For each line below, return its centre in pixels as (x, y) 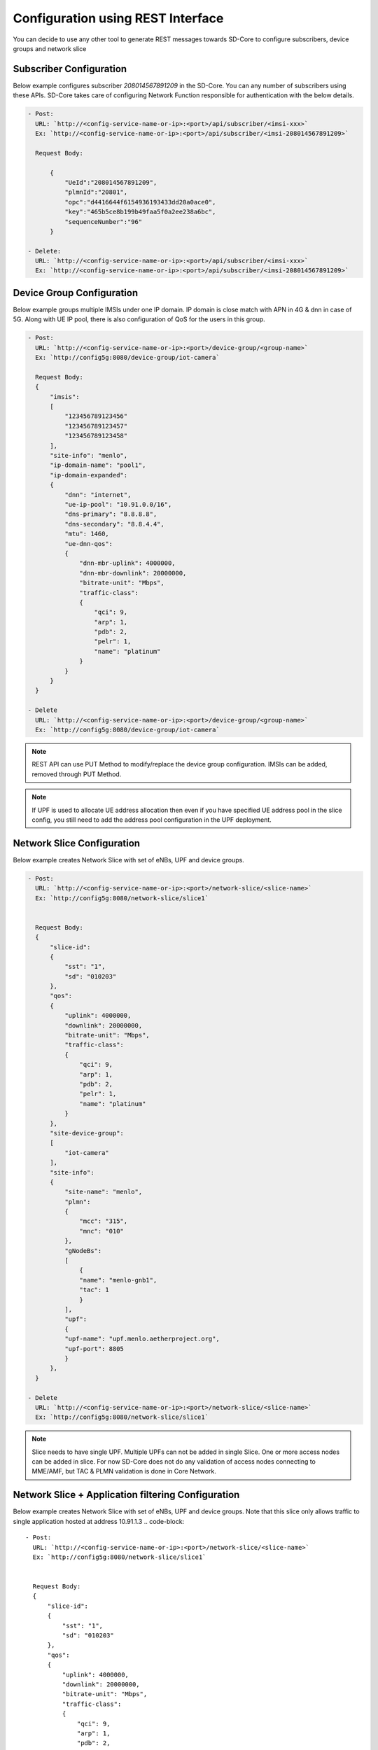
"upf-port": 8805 (94, 1349)
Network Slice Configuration (76, 843)
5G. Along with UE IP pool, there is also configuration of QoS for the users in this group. (139, 319)
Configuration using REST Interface (118, 18)
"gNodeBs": (83, 1251)
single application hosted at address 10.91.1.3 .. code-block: (99, 1521)
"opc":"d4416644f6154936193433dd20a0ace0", (140, 202)
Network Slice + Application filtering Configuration (126, 1495)
